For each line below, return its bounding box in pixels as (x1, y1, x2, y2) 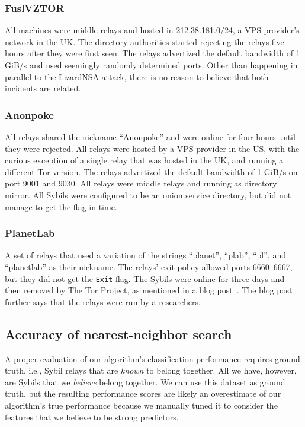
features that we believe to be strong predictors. (5, 410, 179, 423)
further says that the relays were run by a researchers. (5, 295, 201, 308)
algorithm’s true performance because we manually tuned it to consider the (5, 398, 278, 411)
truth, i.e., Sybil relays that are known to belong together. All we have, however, (5, 364, 297, 377)
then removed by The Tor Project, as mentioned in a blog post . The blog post (5, 284, 293, 296)
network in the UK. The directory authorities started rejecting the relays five (5, 35, 284, 48)
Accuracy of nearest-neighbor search (5, 324, 232, 343)
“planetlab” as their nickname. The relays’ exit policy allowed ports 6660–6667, (5, 260, 293, 273)
